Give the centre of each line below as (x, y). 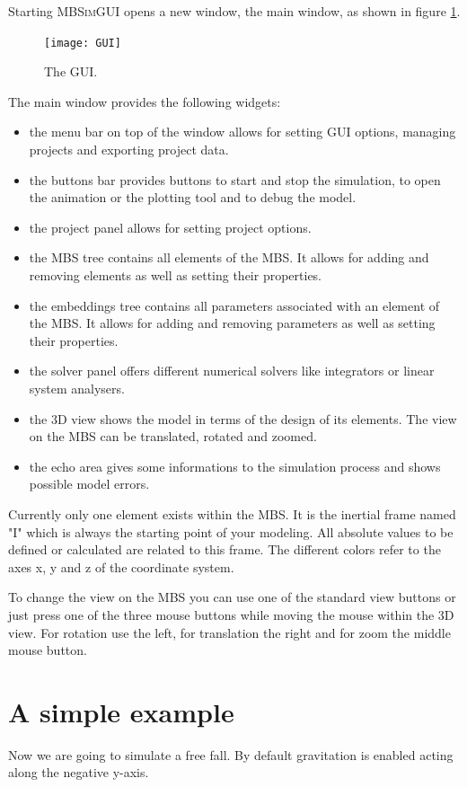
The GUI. (71, 71)
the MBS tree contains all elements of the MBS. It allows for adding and (229, 257)
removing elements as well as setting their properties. (176, 275)
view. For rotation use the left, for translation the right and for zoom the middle (229, 632)
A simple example (121, 711)
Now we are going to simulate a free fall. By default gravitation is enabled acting (231, 754)
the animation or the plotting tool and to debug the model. (193, 197)
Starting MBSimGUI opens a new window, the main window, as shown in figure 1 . (234, 11)
